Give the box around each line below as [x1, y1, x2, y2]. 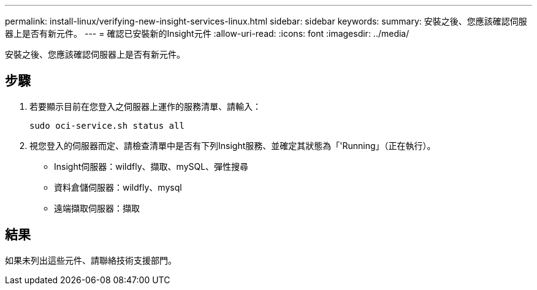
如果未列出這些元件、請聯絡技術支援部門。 [5, 254, 177, 265]
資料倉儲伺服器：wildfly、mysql [54, 181, 182, 193]
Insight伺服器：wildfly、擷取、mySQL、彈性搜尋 [54, 161, 249, 172]
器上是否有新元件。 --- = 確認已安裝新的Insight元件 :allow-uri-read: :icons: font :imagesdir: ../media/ [5, 28, 409, 39]
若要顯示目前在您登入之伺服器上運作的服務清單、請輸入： [29, 101, 261, 112]
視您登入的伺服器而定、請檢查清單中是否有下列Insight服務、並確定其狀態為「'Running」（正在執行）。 [29, 140, 436, 151]
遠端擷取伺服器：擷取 [54, 202, 140, 213]
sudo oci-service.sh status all [29, 120, 185, 131]
